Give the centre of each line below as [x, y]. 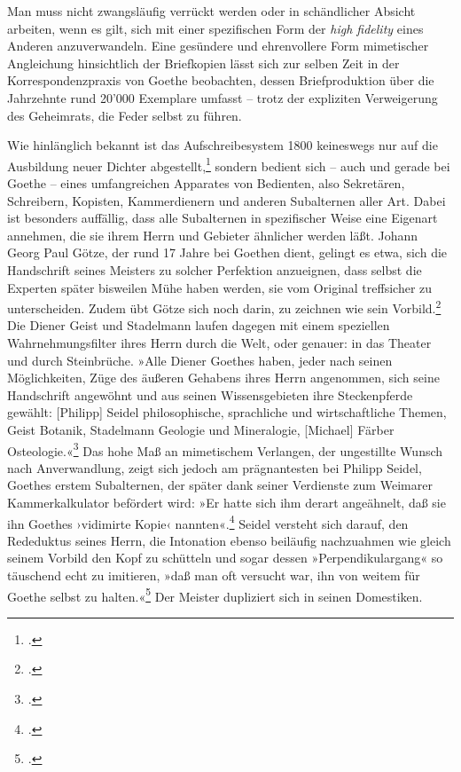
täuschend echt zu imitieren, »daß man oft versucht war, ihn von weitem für [214, 575]
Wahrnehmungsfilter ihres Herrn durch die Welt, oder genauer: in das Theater [219, 343]
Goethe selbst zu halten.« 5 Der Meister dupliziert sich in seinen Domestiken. [215, 595]
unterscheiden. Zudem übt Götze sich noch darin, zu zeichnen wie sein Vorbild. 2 [224, 307]
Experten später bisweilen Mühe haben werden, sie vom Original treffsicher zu [220, 287]
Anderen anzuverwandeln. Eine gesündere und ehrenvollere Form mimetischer [218, 46]
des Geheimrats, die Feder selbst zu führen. [125, 115]
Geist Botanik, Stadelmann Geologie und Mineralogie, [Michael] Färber [201, 429]
